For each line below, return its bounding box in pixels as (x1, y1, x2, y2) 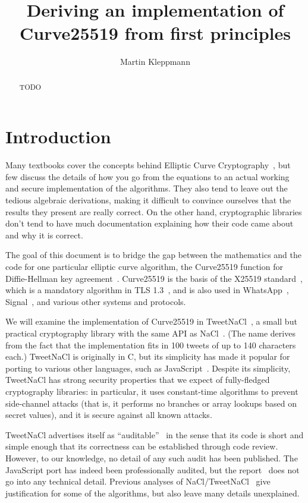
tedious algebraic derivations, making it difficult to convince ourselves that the (5, 194, 291, 206)
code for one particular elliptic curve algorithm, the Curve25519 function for (5, 260, 283, 273)
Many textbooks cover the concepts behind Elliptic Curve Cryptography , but (5, 159, 291, 171)
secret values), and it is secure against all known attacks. (5, 408, 212, 421)
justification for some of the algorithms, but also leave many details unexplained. (5, 486, 300, 499)
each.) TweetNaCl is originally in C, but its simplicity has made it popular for (5, 350, 290, 363)
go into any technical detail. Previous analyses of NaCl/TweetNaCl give (5, 475, 271, 488)
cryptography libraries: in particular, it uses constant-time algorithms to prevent (5, 385, 298, 397)
